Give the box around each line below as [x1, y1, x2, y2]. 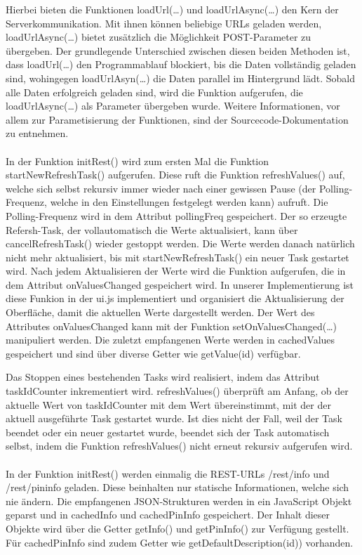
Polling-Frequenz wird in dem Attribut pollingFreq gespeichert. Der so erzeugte [6, 208, 347, 223]
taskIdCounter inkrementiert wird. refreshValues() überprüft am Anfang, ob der [6, 384, 349, 398]
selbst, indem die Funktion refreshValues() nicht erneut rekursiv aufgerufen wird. [6, 438, 353, 453]
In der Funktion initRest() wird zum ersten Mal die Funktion [6, 153, 269, 168]
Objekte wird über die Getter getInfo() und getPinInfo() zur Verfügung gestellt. [6, 521, 349, 535]
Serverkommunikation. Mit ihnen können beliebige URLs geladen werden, [6, 15, 322, 30]
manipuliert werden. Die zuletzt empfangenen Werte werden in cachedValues [6, 332, 335, 347]
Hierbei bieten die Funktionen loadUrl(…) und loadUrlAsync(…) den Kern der [6, 2, 339, 16]
